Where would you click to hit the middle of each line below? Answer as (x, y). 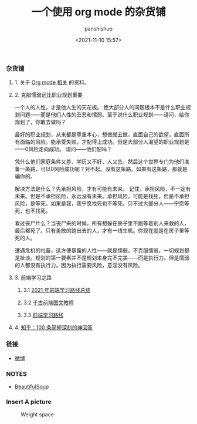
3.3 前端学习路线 (43, 315)
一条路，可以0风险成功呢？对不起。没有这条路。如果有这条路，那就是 (103, 169)
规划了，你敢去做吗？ (40, 122)
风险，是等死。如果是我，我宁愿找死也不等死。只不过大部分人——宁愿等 (102, 204)
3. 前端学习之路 (33, 278)
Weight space (38, 415)
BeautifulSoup (32, 386)
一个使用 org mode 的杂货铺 (98, 12)
